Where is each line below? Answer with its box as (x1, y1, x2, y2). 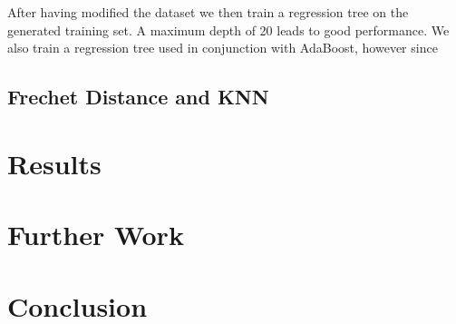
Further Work (7, 216, 184, 253)
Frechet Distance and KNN (7, 83, 269, 111)
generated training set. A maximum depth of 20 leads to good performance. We (7, 20, 450, 39)
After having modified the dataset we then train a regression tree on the (7, 3, 409, 21)
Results (7, 144, 102, 182)
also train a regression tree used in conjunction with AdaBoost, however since (7, 38, 438, 57)
